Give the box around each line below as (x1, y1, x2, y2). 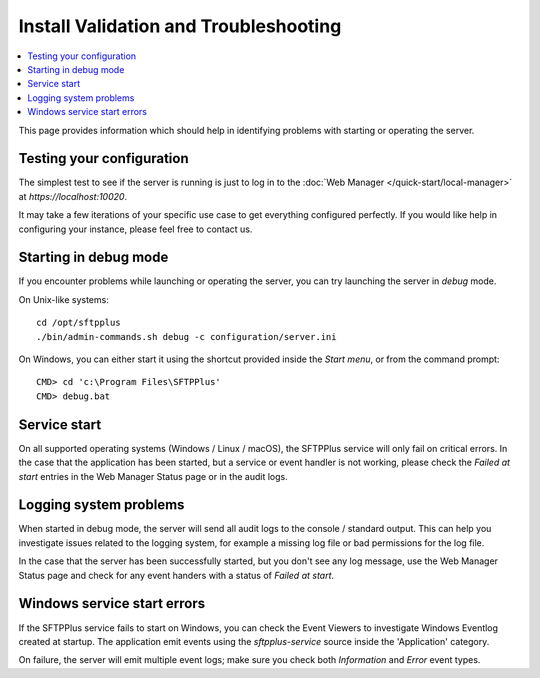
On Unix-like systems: (18, 293, 109, 305)
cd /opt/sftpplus (36, 317, 121, 329)
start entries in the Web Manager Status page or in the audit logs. (18, 470, 289, 482)
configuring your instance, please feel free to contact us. (18, 223, 253, 235)
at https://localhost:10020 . (18, 190, 128, 202)
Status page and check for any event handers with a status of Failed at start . (18, 569, 335, 581)
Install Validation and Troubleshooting (18, 15, 342, 37)
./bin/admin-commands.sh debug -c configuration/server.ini (36, 331, 337, 342)
